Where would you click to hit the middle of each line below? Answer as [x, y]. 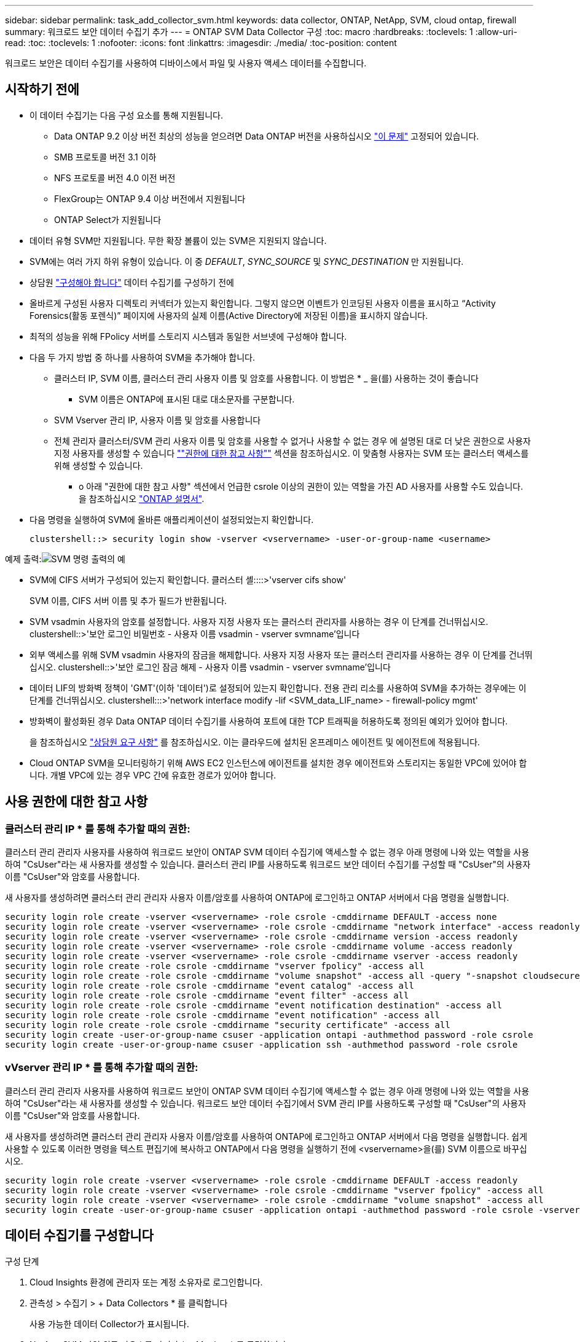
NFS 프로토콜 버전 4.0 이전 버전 [115, 178]
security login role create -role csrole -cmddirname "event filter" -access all [207, 996]
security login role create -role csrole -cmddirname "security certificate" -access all [228, 1025]
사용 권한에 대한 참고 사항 [76, 802]
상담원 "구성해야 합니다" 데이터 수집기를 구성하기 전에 [132, 282]
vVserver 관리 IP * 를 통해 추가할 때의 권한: [102, 1068]
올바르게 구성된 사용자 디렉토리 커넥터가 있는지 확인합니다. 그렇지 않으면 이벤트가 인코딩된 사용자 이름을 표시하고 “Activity [263, 303]
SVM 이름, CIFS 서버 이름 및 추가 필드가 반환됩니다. [128, 600]
